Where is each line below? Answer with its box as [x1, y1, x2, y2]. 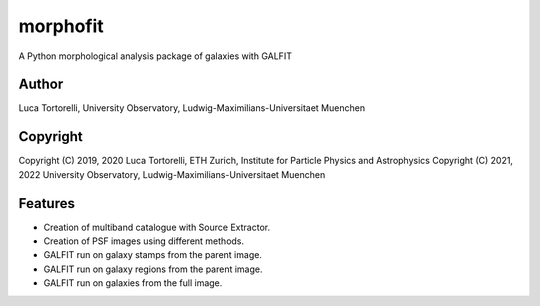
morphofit [18, 15, 104, 37]
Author [18, 76, 64, 93]
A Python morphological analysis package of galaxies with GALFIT [18, 50, 292, 62]
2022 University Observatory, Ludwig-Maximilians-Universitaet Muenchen [18, 168, 326, 180]
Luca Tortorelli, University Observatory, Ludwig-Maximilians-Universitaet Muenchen [18, 102, 365, 114]
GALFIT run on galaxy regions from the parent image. [43, 263, 264, 275]
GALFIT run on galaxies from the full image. [43, 277, 223, 289]
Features [18, 195, 75, 212]
